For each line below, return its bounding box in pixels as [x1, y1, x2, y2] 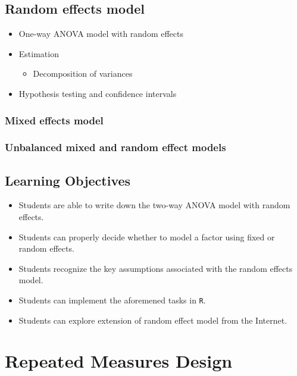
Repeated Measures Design [5, 349, 233, 373]
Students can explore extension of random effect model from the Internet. [18, 314, 287, 326]
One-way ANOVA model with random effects [18, 27, 183, 40]
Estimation [18, 47, 59, 59]
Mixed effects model [5, 112, 104, 127]
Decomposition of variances [33, 67, 133, 80]
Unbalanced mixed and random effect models [5, 140, 226, 155]
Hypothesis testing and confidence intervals [18, 87, 177, 99]
